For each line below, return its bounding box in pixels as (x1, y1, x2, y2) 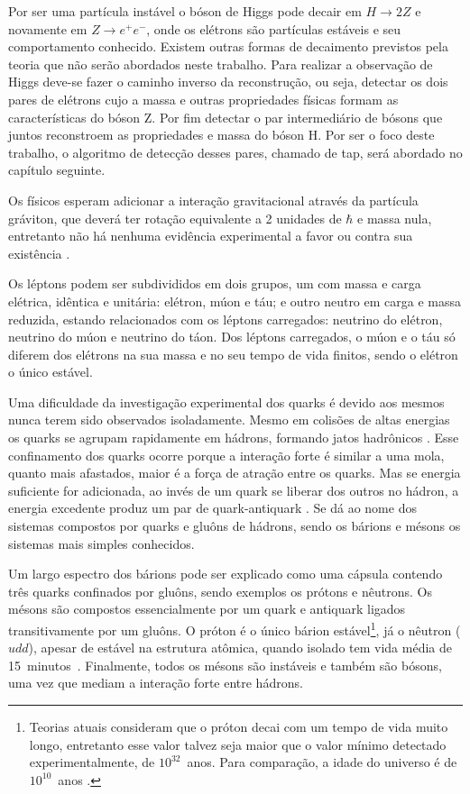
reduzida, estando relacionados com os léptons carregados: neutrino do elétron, (8, 309, 443, 328)
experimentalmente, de (29, 753, 155, 771)
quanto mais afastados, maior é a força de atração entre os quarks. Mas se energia (8, 463, 461, 482)
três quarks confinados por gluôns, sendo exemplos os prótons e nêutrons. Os (8, 581, 432, 600)
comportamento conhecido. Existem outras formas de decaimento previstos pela (8, 37, 448, 56)
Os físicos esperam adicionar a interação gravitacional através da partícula (8, 190, 419, 209)
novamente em (8, 19, 88, 38)
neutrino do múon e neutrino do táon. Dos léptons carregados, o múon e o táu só (8, 327, 456, 346)
